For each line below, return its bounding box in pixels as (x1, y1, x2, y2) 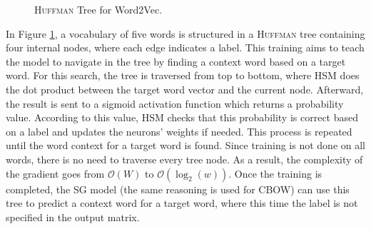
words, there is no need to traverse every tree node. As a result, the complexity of (6, 151, 363, 166)
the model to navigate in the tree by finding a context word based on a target (6, 54, 346, 68)
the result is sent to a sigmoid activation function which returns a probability (6, 96, 344, 111)
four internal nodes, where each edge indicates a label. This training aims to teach (6, 40, 365, 55)
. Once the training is (228, 166, 322, 180)
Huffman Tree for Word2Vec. (34, 2, 163, 16)
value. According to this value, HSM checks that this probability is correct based (6, 110, 359, 125)
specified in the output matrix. (6, 209, 140, 224)
